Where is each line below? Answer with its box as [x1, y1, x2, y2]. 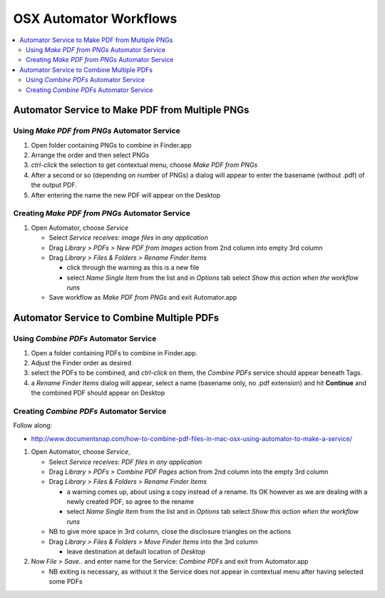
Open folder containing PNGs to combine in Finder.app [31, 141, 192, 149]
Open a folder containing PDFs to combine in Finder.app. [31, 348, 198, 357]
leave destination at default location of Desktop [66, 547, 206, 556]
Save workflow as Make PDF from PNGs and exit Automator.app [48, 293, 237, 302]
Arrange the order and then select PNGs [31, 151, 150, 160]
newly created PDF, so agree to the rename [66, 497, 194, 506]
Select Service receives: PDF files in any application [48, 457, 202, 466]
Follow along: [13, 421, 53, 430]
